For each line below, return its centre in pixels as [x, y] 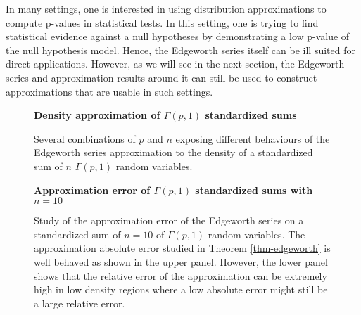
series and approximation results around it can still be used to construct [161, 77]
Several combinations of [85, 138]
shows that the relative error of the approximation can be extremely [180, 275]
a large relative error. [80, 303]
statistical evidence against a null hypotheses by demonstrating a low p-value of [178, 36]
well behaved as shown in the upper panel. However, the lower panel [181, 261]
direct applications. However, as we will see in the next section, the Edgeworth [175, 64]
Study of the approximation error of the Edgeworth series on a [169, 220]
